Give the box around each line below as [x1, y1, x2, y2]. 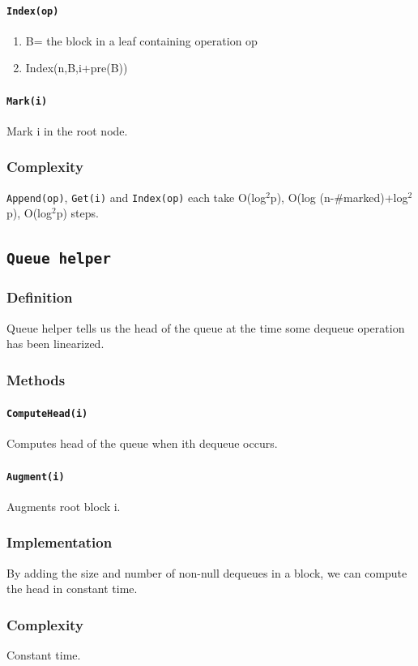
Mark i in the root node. [6, 122, 128, 139]
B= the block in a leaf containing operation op [25, 32, 258, 49]
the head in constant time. [6, 580, 138, 597]
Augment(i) [6, 470, 65, 483]
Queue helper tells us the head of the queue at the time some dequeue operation [6, 319, 405, 336]
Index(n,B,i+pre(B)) [25, 59, 128, 76]
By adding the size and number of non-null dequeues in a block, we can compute [6, 564, 407, 581]
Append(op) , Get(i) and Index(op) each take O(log [6, 188, 267, 205]
